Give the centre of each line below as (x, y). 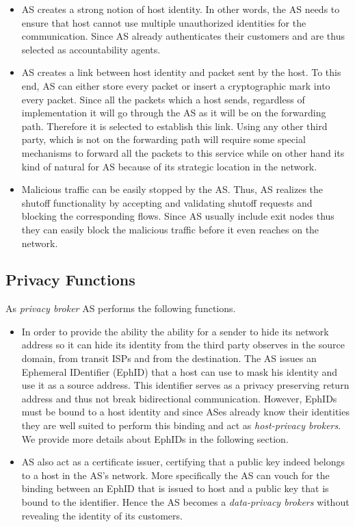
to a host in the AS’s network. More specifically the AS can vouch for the (175, 475)
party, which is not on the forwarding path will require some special (163, 139)
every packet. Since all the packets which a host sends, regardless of (163, 99)
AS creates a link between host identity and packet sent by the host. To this (181, 72)
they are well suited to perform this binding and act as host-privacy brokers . (181, 425)
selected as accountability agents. (91, 49)
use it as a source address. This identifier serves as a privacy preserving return (185, 385)
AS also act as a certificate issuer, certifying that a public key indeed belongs (183, 462)
